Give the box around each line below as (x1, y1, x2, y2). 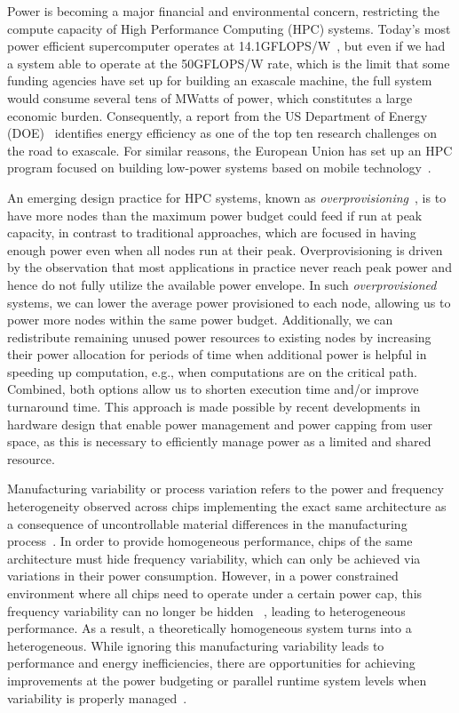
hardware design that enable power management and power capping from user (7, 414, 433, 433)
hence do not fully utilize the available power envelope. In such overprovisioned (7, 275, 437, 293)
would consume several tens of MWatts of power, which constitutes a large (7, 88, 413, 107)
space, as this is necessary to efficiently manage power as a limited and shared (7, 432, 431, 451)
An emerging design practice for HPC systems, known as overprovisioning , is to (7, 188, 447, 206)
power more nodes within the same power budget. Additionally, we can (7, 310, 393, 329)
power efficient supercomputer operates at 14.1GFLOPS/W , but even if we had (7, 36, 446, 55)
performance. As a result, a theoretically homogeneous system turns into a (7, 619, 412, 637)
